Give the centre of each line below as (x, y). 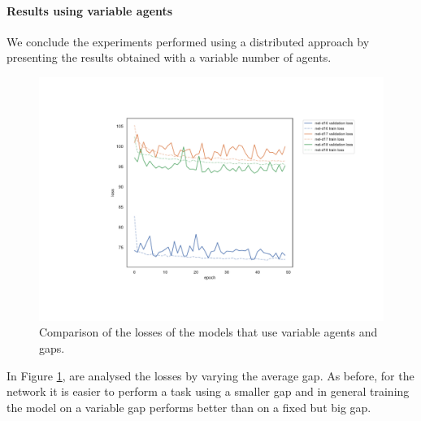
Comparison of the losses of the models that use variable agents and (208, 332)
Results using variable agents (90, 10)
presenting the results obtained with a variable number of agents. (169, 57)
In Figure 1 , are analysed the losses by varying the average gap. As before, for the (210, 375)
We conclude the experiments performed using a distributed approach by (188, 41)
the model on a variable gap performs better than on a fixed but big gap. (189, 407)
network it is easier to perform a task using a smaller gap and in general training (208, 391)
